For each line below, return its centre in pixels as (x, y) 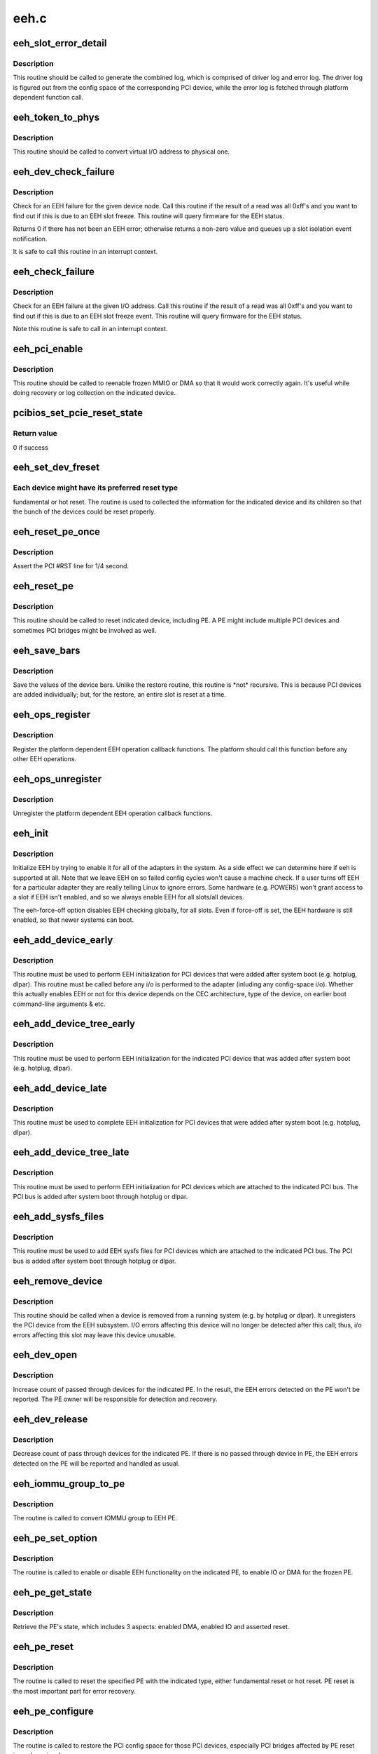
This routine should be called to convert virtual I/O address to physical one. (121, 152)
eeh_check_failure (54, 271)
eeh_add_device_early (63, 940)
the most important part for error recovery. (75, 1691)
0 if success (30, 447)
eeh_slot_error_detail (60, 43)
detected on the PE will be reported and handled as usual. (96, 1464)
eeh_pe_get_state (52, 1592)
